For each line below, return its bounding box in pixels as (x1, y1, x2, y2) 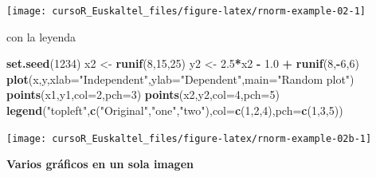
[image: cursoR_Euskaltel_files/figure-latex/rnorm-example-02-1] (6, 6, 366, 17)
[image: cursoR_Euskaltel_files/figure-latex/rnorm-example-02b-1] (6, 132, 372, 144)
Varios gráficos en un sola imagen (6, 155, 194, 172)
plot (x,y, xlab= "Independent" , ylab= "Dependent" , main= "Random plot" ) (6, 70, 354, 87)
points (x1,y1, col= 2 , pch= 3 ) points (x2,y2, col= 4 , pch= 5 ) (6, 86, 280, 103)
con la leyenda (6, 28, 76, 45)
